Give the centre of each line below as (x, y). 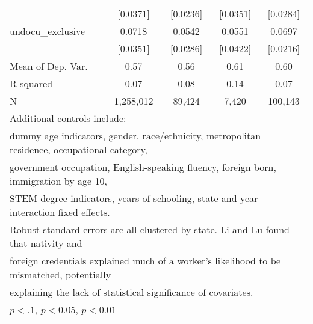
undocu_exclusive (47, 31)
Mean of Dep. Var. (49, 66)
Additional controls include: (68, 118)
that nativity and (46, 243)
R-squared (31, 83)
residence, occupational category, (79, 149)
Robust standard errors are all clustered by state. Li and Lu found (150, 229)
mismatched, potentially (60, 274)
